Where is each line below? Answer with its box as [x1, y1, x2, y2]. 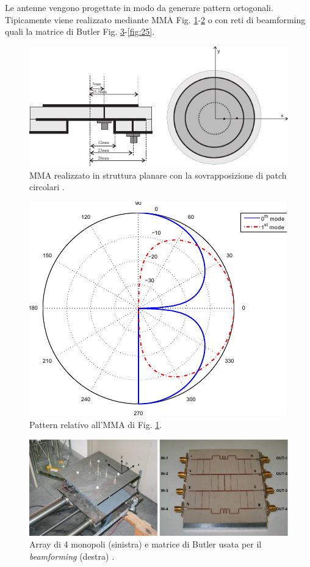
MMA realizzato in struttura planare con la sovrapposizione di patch [29, 168, 287, 181]
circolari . [29, 180, 65, 193]
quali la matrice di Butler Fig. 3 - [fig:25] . [5, 25, 155, 38]
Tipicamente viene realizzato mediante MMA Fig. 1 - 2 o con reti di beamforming [5, 13, 306, 26]
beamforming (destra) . [29, 549, 115, 562]
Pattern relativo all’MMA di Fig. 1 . [29, 418, 162, 431]
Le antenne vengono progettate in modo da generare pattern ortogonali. [5, 1, 273, 13]
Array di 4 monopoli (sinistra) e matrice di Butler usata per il [29, 538, 262, 551]
